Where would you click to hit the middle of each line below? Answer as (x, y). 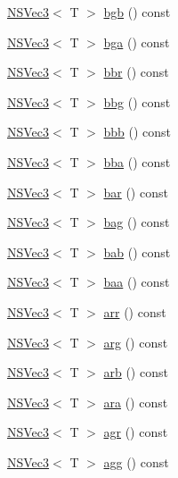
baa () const (137, 282)
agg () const (136, 461)
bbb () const (138, 132)
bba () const (137, 161)
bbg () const (137, 101)
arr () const (135, 311)
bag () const (137, 222)
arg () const (136, 342)
